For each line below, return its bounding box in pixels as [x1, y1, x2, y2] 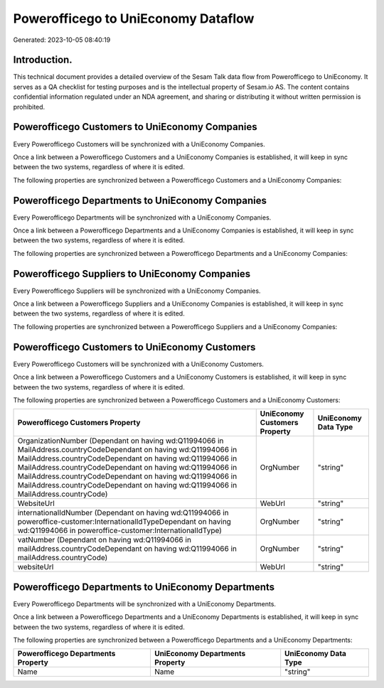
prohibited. [13, 102, 46, 111]
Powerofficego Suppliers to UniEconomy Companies [13, 267, 251, 280]
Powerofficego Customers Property [17, 418, 141, 428]
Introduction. [13, 54, 73, 66]
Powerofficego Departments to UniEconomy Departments [13, 581, 275, 593]
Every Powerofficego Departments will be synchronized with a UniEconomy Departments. [13, 599, 277, 608]
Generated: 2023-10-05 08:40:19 [13, 36, 111, 44]
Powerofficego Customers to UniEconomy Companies [13, 121, 257, 133]
